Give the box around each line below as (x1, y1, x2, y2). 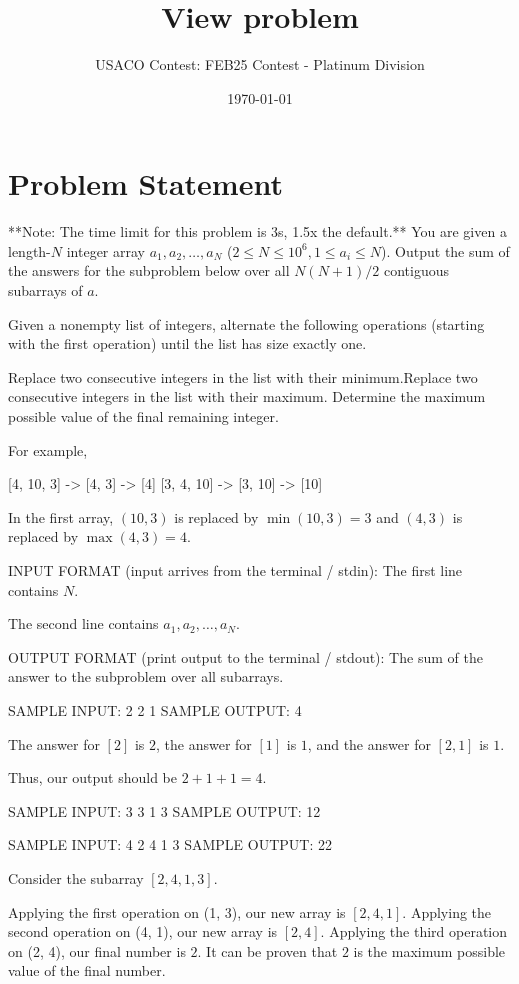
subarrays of (8, 280, 83, 301)
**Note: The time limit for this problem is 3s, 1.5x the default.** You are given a (8, 221, 507, 242)
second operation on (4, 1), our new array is (8, 921, 278, 942)
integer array (66, 240, 145, 261)
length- (8, 240, 51, 261)
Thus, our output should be (8, 767, 178, 788)
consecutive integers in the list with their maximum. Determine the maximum (8, 386, 486, 407)
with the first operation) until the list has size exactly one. (8, 333, 367, 354)
